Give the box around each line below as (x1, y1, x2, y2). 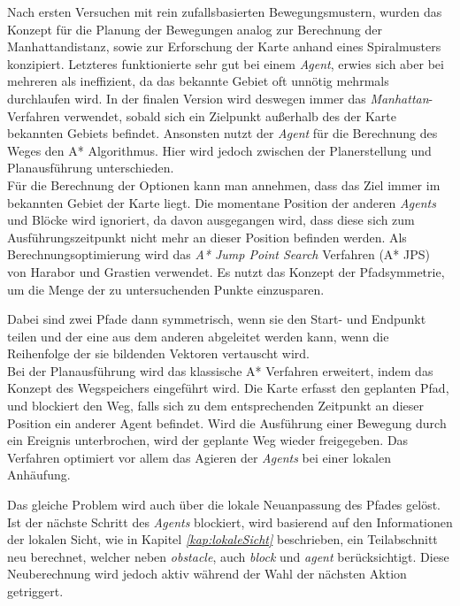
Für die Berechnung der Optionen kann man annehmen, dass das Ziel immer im (7, 175, 441, 194)
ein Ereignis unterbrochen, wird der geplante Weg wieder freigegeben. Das (7, 431, 409, 449)
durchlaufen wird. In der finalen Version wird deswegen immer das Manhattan (7, 88, 429, 107)
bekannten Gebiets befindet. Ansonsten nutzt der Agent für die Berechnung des (7, 124, 438, 142)
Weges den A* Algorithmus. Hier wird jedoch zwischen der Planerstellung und (7, 141, 432, 159)
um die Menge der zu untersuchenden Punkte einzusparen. (7, 280, 325, 298)
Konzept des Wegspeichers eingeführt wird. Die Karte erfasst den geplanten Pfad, (7, 379, 449, 397)
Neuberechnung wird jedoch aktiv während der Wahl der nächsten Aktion (7, 564, 407, 583)
